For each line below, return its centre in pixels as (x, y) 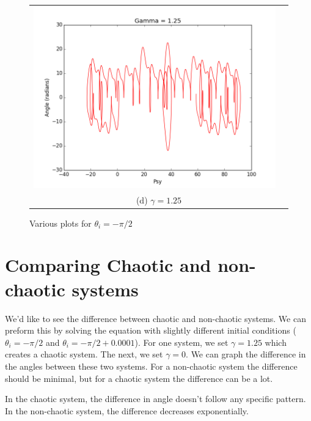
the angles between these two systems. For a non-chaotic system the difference (151, 366)
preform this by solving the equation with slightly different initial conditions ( (151, 330)
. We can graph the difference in (246, 354)
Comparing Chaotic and (108, 265)
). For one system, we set (181, 342)
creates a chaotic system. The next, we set (84, 354)
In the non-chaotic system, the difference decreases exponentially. (127, 410)
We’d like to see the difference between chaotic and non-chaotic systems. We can (155, 318)
